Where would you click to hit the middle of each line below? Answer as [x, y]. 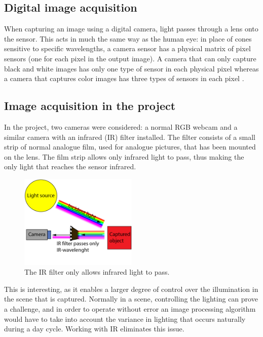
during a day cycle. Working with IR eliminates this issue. [94, 329]
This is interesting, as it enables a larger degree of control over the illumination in [131, 289]
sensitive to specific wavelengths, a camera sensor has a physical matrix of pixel [127, 48]
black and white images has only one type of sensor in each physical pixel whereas [131, 68]
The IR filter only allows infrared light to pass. [97, 272]
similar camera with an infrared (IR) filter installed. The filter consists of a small [130, 137]
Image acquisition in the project [90, 106]
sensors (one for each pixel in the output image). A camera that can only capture [130, 58]
